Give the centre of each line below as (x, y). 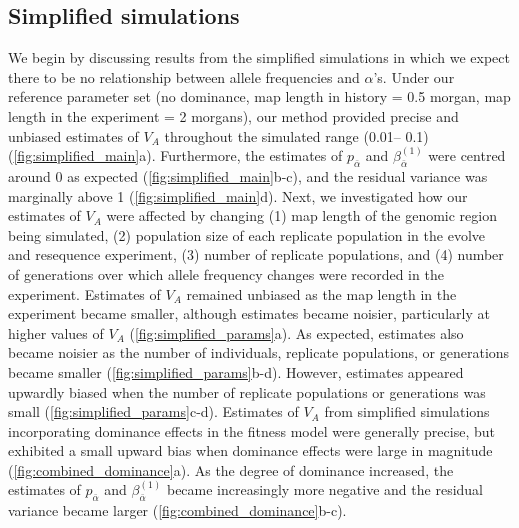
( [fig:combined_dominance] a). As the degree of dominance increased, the (231, 469)
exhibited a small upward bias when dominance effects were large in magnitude (250, 450)
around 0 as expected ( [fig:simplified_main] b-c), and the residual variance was (248, 175)
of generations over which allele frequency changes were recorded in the (226, 273)
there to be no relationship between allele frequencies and (184, 76)
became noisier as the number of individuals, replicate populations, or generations (259, 352)
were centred (467, 155)
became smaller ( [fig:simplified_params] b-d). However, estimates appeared (236, 371)
